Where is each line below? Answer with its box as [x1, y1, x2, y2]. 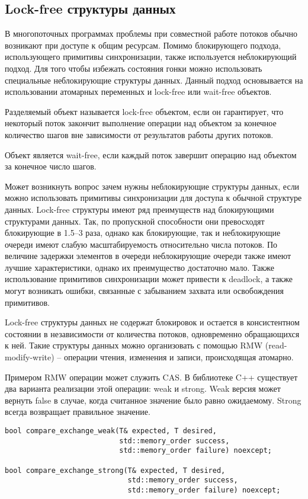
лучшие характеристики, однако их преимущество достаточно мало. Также [5, 261, 274, 273]
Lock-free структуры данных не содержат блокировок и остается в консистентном [5, 316, 300, 328]
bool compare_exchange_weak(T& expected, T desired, [5, 427, 217, 436]
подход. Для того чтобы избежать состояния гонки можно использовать [5, 62, 262, 74]
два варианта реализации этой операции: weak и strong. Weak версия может [5, 382, 281, 395]
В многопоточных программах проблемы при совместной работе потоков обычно [5, 27, 298, 40]
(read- [265, 339, 287, 351]
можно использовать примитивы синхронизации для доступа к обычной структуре [5, 191, 302, 204]
